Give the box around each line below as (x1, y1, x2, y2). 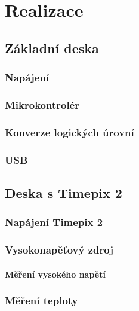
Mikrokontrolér (5, 97, 79, 112)
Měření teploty (5, 293, 78, 308)
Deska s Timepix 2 (5, 183, 122, 202)
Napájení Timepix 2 (5, 215, 103, 230)
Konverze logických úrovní (5, 124, 134, 139)
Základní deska (5, 38, 99, 57)
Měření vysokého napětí (5, 267, 106, 280)
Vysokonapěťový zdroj (5, 242, 113, 257)
